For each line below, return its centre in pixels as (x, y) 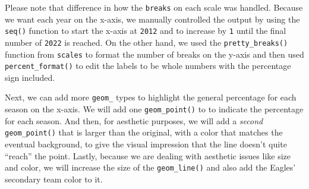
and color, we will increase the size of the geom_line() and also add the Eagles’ (150, 167)
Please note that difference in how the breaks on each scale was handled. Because (154, 7)
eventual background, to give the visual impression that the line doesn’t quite (146, 144)
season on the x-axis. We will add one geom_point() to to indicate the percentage (154, 109)
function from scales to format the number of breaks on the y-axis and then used (154, 54)
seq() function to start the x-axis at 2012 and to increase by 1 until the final (146, 31)
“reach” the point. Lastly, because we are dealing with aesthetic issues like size (148, 155)
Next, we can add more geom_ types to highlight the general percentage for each (151, 97)
